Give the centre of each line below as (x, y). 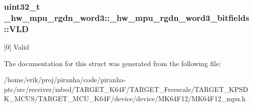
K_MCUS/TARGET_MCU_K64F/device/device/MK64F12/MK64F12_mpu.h (125, 98)
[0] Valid (17, 47)
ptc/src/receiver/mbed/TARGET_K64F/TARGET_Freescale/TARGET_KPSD (126, 89)
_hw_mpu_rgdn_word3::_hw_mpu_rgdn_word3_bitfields (127, 17)
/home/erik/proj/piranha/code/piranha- (65, 80)
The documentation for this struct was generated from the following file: (113, 63)
